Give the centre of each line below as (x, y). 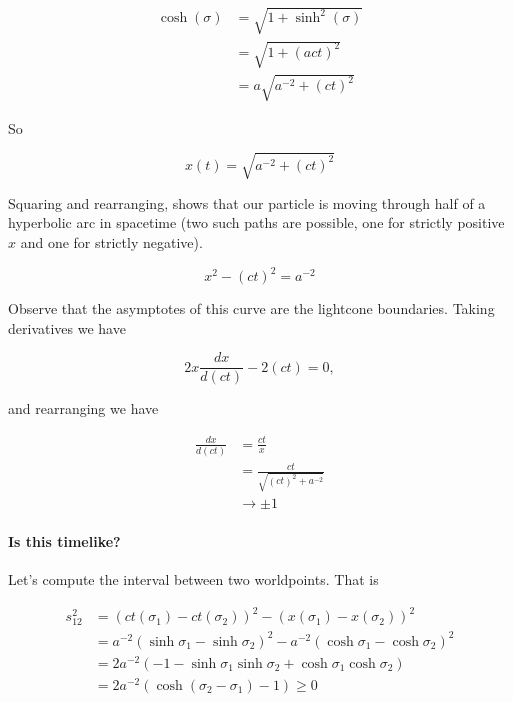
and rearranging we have (83, 408)
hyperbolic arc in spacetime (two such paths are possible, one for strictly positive (256, 222)
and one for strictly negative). (111, 242)
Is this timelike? (64, 540)
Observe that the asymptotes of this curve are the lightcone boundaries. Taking (251, 308)
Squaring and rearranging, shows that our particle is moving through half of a (247, 202)
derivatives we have (67, 327)
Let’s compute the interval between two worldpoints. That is (193, 578)
